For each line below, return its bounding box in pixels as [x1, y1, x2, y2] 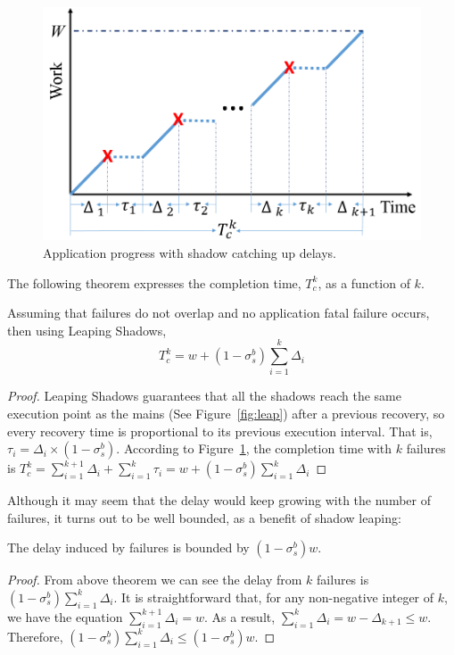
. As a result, [204, 607, 276, 626]
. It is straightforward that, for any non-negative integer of [113, 587, 434, 606]
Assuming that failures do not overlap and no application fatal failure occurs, [7, 303, 430, 322]
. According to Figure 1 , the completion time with [116, 439, 392, 458]
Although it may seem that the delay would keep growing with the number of [7, 491, 431, 510]
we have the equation [7, 607, 123, 626]
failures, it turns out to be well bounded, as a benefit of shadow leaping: [7, 508, 401, 526]
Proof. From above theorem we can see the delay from [7, 570, 302, 589]
